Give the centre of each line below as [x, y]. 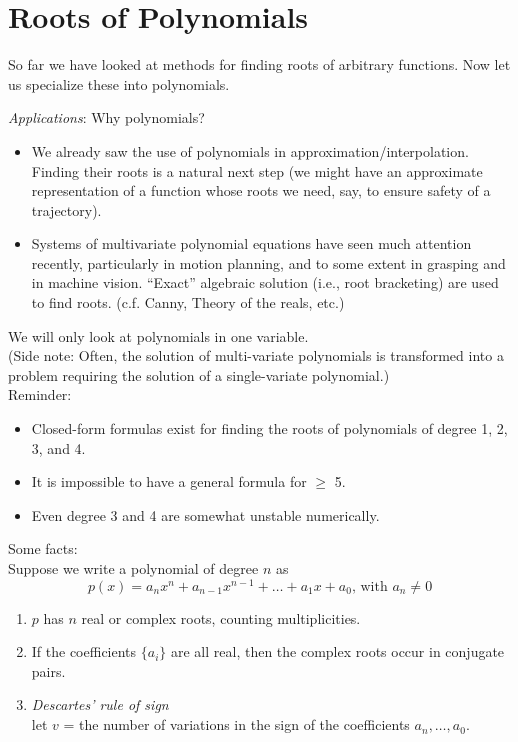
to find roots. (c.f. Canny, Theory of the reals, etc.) [188, 302]
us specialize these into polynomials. [119, 83]
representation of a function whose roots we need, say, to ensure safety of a [261, 190]
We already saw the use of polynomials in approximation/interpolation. [250, 150]
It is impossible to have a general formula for [169, 481]
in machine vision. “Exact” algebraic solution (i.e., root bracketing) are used [265, 282]
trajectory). [66, 209]
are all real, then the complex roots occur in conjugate [337, 651]
